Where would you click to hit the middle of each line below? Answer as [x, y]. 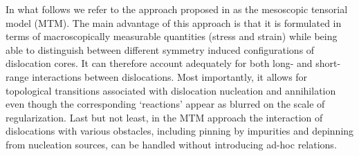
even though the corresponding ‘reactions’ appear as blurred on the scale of [165, 104]
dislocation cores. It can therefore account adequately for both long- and [159, 63]
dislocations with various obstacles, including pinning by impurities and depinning [180, 131]
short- [328, 63]
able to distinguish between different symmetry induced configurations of [160, 49]
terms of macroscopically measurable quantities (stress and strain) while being [172, 36]
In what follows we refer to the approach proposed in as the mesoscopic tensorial [177, 9]
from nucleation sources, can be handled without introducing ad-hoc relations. [171, 144]
